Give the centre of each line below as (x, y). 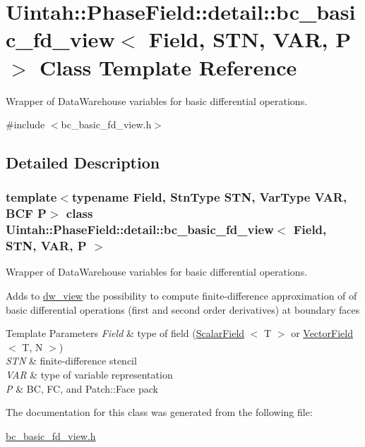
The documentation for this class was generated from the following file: (159, 412)
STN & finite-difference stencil (71, 361)
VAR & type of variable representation (89, 375)
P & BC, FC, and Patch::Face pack (82, 388)
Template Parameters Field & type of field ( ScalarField (125, 333)
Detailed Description (83, 163)
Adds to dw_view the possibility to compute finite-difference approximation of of (181, 296)
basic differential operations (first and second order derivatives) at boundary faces (183, 309)
